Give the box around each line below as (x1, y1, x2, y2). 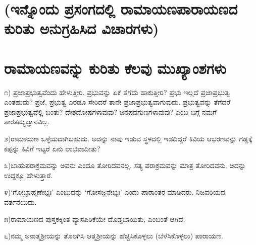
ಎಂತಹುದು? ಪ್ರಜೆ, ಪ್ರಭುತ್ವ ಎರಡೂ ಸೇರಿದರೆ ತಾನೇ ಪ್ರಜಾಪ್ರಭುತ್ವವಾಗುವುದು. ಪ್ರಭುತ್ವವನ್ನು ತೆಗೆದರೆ (4, 97, 231, 107)
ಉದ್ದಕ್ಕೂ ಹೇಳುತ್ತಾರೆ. (4, 170, 53, 180)
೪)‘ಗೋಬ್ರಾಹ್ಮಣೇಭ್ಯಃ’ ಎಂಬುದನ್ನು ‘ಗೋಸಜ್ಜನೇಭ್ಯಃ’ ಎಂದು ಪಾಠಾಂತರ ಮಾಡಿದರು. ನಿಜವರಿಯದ (4, 187, 225, 197)
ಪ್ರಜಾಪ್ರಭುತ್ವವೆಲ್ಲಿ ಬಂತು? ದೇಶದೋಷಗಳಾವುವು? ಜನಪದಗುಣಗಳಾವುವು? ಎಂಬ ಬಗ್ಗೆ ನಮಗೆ (4, 106, 217, 117)
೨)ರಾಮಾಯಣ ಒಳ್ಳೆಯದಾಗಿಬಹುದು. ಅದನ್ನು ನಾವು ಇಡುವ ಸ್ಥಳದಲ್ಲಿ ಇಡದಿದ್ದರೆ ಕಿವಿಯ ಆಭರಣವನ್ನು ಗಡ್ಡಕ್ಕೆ (4, 133, 252, 144)
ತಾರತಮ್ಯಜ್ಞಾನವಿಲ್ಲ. (4, 116, 50, 127)
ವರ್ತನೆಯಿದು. (4, 197, 37, 207)
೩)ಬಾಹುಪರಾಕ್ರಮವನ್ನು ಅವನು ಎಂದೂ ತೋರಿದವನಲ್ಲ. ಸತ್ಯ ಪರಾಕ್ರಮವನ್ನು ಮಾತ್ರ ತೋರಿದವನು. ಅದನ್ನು (4, 160, 246, 171)
